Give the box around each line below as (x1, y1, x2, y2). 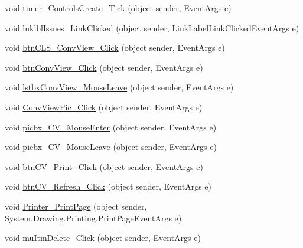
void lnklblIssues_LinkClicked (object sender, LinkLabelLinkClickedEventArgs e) (5, 21, 299, 34)
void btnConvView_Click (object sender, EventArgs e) (5, 61, 203, 73)
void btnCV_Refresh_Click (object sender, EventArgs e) (5, 180, 211, 192)
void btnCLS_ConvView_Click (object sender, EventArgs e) (5, 41, 225, 54)
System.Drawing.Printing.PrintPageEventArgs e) (5, 211, 182, 224)
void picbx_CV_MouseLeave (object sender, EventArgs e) (5, 141, 217, 153)
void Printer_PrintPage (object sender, (5, 200, 147, 212)
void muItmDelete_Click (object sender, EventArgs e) (5, 231, 201, 244)
